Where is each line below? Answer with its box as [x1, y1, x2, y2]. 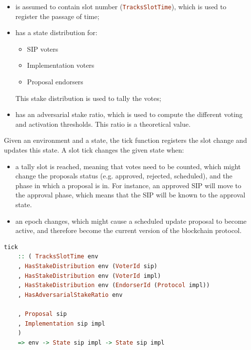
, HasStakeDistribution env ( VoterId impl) [18, 272, 161, 279]
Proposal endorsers [27, 77, 83, 87]
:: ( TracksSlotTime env [18, 253, 98, 260]
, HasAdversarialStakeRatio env [18, 291, 123, 298]
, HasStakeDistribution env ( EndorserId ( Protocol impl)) [18, 282, 210, 289]
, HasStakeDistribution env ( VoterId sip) [18, 262, 158, 270]
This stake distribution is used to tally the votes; [15, 93, 161, 103]
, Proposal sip [18, 310, 67, 317]
